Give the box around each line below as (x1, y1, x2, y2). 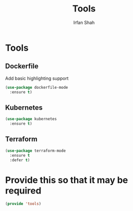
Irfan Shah (73, 19, 95, 25)
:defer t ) (9, 158, 30, 163)
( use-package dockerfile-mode (5, 85, 68, 90)
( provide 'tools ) (5, 202, 41, 207)
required (5, 185, 41, 196)
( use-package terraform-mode (5, 148, 66, 153)
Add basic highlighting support (5, 75, 69, 81)
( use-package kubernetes (5, 117, 57, 122)
